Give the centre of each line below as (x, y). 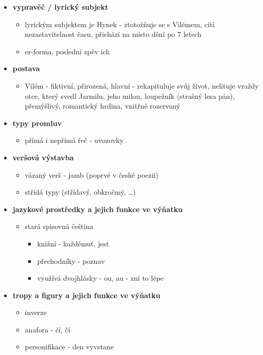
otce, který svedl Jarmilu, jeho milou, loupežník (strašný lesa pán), (130, 96)
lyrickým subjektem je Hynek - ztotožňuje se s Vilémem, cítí (120, 24)
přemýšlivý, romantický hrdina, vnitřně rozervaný (103, 106)
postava (26, 68)
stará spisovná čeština (59, 226)
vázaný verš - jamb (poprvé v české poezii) (92, 174)
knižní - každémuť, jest (73, 243)
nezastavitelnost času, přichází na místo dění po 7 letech (113, 34)
